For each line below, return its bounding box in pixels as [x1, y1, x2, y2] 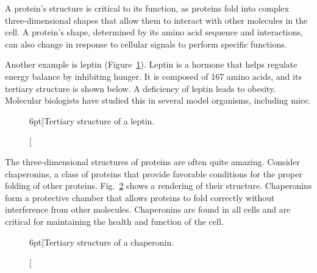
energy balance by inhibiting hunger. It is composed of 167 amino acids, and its [5, 69, 302, 82]
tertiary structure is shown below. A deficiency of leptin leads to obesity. [5, 82, 276, 94]
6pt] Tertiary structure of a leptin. [29, 114, 155, 127]
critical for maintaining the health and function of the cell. [5, 214, 224, 227]
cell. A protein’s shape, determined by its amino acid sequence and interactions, [5, 26, 303, 38]
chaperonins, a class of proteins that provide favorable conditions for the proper [5, 167, 302, 180]
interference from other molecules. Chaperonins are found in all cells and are [5, 203, 291, 216]
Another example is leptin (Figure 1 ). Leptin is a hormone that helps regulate [5, 58, 297, 71]
